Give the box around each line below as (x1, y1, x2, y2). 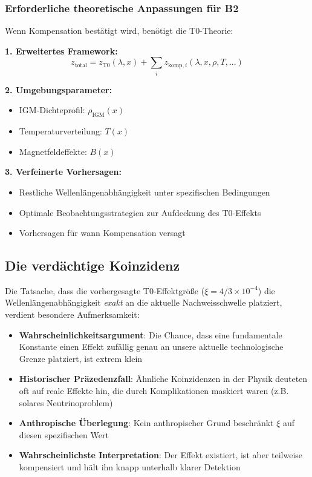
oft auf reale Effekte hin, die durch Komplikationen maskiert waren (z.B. (19, 384, 289, 397)
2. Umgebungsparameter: (5, 83, 112, 96)
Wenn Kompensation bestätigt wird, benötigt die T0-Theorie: (5, 24, 233, 37)
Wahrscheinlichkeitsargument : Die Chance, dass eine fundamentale (19, 328, 282, 341)
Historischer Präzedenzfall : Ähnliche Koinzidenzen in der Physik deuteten (19, 372, 308, 385)
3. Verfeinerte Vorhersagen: (5, 165, 122, 178)
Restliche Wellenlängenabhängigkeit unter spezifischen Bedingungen (19, 185, 270, 198)
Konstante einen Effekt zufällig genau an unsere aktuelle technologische (19, 340, 284, 353)
